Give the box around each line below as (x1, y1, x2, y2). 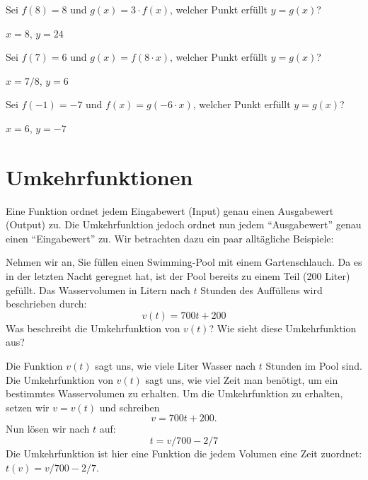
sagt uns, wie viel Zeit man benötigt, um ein (145, 372, 338, 387)
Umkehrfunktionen (6, 162, 193, 191)
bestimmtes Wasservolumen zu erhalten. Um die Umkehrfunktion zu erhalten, (6, 386, 343, 401)
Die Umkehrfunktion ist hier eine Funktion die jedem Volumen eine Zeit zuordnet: (6, 446, 362, 460)
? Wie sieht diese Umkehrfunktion (209, 320, 357, 335)
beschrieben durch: (6, 296, 87, 311)
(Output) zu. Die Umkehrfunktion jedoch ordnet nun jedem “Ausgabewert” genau (6, 217, 362, 232)
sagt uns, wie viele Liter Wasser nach (95, 358, 256, 373)
